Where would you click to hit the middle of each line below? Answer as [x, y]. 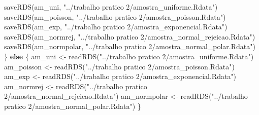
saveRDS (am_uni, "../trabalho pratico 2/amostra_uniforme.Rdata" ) [111, 7]
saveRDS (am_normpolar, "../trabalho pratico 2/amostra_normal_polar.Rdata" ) [130, 46]
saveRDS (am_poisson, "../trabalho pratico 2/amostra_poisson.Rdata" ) [115, 16]
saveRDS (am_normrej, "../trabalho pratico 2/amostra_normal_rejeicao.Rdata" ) [130, 36]
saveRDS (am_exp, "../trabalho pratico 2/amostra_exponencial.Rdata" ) [116, 27]
